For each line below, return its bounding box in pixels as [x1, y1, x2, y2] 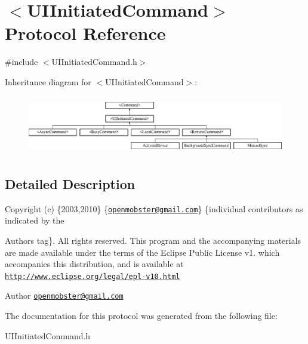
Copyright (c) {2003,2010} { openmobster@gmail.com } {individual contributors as [5, 202, 303, 215]
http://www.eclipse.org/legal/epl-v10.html [5, 272, 180, 281]
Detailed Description [5, 174, 135, 193]
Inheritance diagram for [5, 75, 91, 88]
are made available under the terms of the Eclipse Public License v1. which [5, 246, 280, 258]
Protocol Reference [5, 21, 166, 45]
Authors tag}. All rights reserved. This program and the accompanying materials [5, 234, 301, 246]
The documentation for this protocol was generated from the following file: [5, 309, 278, 322]
